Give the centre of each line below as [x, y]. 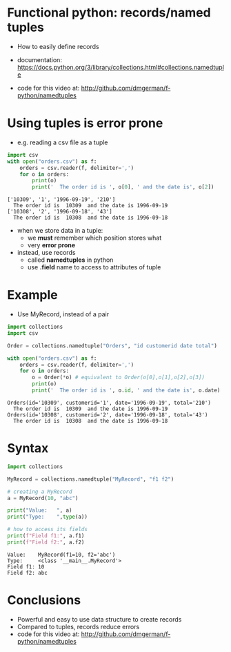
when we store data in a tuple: [60, 231]
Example [32, 295]
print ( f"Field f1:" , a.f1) [46, 536]
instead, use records [46, 253]
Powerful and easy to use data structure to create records [99, 619]
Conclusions [44, 600]
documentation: [39, 59]
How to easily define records [58, 46]
